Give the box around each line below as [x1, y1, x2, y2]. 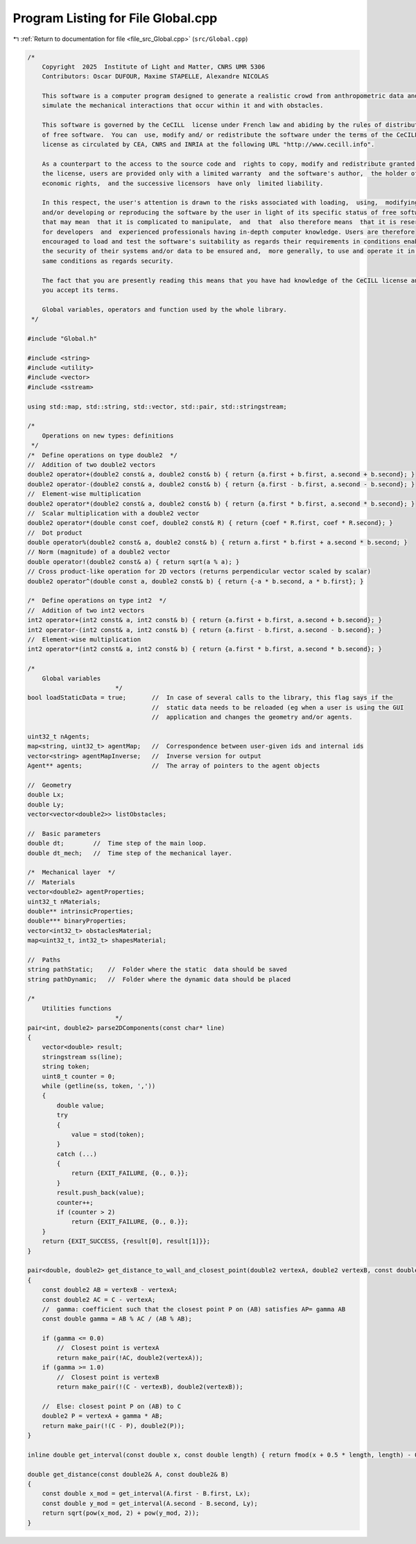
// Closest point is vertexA [56, 1344, 159, 1352]
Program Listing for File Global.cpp [12, 10, 218, 26]
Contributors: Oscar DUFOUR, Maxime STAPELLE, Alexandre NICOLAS [42, 73, 269, 80]
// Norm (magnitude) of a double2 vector [27, 548, 171, 556]
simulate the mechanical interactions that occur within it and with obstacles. [42, 101, 324, 110]
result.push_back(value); [56, 1189, 145, 1196]
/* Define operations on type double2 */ [27, 451, 178, 459]
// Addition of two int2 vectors [27, 606, 145, 614]
